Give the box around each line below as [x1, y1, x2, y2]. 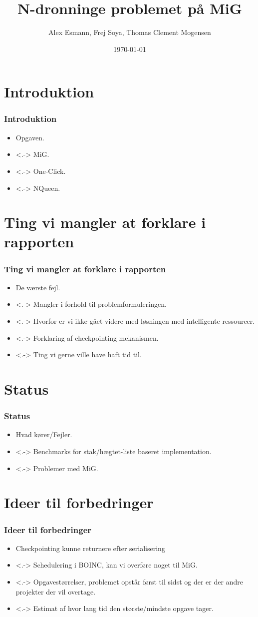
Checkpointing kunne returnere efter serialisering [15, 543, 165, 553]
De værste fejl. [15, 282, 60, 292]
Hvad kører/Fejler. [15, 429, 72, 440]
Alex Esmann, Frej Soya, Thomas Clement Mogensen [48, 27, 211, 37]
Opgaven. [15, 132, 44, 142]
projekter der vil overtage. [15, 586, 96, 597]
